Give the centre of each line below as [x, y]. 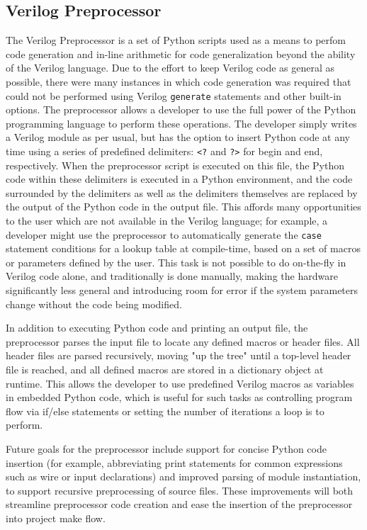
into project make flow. [56, 518]
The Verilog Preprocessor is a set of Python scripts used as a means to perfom [176, 40]
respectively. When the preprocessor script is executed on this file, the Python [175, 165]
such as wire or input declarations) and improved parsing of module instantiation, [183, 477]
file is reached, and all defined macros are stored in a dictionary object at [165, 370]
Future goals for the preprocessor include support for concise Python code [166, 449]
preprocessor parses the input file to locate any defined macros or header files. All [183, 341]
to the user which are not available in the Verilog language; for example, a [167, 221]
